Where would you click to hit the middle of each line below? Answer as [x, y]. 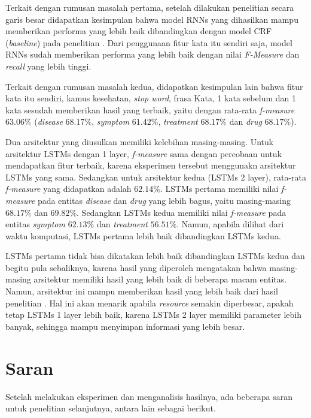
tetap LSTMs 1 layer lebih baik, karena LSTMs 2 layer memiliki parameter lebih [154, 315]
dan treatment [122, 224]
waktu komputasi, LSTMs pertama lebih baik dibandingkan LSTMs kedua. [143, 235]
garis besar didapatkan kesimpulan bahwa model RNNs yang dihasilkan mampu [152, 19]
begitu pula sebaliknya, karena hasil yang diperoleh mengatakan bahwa [136, 267]
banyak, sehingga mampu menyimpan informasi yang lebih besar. [125, 326]
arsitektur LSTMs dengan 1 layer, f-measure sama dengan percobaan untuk [144, 153]
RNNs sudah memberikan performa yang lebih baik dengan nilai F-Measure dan [153, 54]
